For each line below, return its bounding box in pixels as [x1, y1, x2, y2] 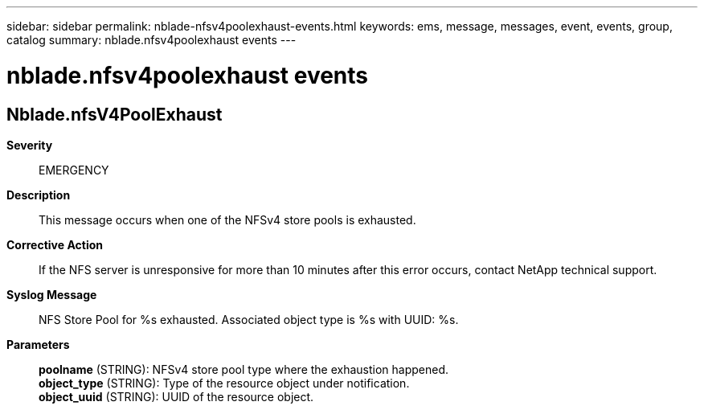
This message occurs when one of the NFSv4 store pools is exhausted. [39, 212, 416, 227]
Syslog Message [6, 287, 97, 301]
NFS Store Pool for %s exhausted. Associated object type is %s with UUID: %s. [39, 312, 459, 326]
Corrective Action [6, 237, 103, 252]
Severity [6, 137, 53, 152]
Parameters [6, 337, 70, 351]
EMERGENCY [39, 162, 109, 177]
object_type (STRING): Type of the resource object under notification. [39, 375, 410, 390]
